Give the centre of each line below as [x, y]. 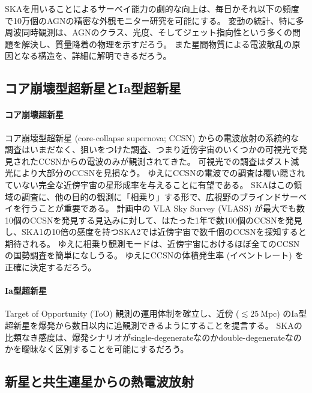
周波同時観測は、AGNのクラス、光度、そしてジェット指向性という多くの [148, 32]
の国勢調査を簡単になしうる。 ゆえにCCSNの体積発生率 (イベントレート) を [154, 255]
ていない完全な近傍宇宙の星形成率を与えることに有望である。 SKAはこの [149, 184]
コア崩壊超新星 [34, 114]
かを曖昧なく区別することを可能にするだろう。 [97, 349]
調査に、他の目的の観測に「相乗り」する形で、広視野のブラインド [151, 196]
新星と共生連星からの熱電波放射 [99, 381]
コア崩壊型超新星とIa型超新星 [93, 88]
